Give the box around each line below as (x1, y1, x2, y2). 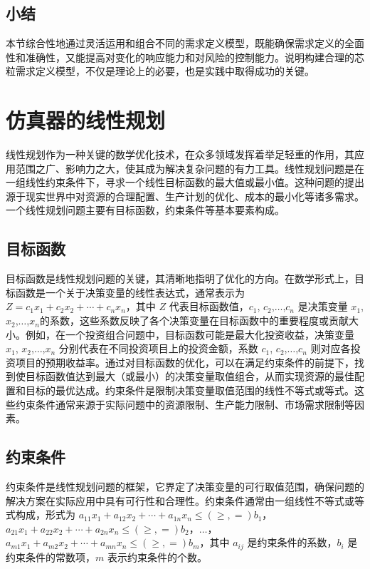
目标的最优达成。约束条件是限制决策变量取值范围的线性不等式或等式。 (25, 383, 354, 398)
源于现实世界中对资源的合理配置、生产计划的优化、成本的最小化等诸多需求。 (6, 188, 364, 203)
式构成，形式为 (6, 507, 75, 522)
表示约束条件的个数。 (107, 549, 207, 564)
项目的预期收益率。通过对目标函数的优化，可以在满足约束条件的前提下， (15, 354, 354, 369)
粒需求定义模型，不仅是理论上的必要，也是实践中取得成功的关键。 (6, 63, 314, 78)
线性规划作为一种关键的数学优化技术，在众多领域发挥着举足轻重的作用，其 (6, 147, 354, 162)
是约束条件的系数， (247, 535, 337, 550)
